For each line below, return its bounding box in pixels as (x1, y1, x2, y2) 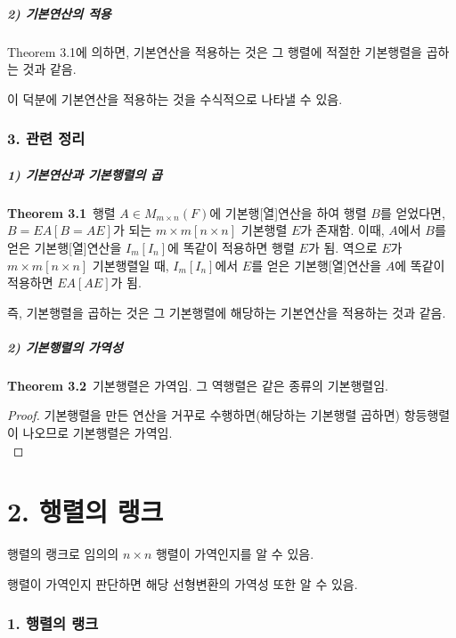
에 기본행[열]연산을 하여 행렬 (209, 203, 367, 222)
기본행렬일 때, (92, 255, 169, 274)
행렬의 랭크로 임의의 (7, 545, 119, 563)
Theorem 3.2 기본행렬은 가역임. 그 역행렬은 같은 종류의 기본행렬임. (7, 376, 388, 394)
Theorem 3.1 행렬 (7, 203, 116, 222)
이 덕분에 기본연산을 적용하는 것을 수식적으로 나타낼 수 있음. (7, 89, 343, 108)
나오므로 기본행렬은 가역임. (22, 424, 173, 442)
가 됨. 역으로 (307, 238, 378, 256)
